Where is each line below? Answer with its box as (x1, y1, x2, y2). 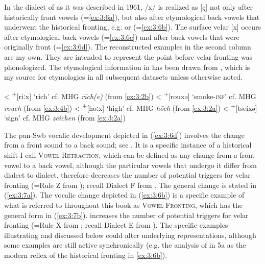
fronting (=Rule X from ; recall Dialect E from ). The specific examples (4, 220, 228, 230)
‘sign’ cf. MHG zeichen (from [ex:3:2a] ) (4, 112, 126, 123)
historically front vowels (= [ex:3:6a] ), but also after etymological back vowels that (4, 11, 260, 22)
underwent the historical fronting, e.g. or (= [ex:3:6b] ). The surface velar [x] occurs (4, 21, 261, 32)
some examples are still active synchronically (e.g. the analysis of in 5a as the (4, 239, 246, 250)
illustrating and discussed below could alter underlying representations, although (4, 229, 256, 240)
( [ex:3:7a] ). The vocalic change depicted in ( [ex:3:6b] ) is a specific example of (4, 189, 245, 200)
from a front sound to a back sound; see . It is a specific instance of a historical (4, 139, 252, 150)
